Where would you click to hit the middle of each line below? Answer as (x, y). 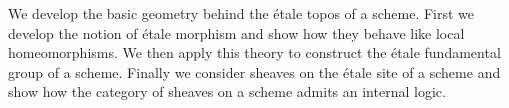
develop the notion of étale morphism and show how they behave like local (236, 32)
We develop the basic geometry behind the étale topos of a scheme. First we (241, 13)
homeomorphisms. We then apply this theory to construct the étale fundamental (254, 52)
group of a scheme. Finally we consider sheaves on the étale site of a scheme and (254, 71)
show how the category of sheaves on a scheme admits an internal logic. (227, 91)
